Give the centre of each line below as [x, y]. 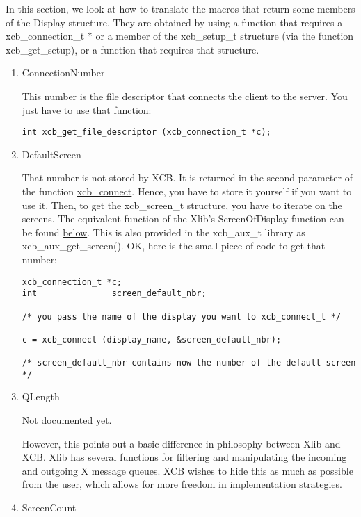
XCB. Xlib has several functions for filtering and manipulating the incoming [184, 457]
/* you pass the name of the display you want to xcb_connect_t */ [181, 317]
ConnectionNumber [63, 73]
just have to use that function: [87, 109]
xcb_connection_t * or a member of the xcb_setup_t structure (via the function [180, 36]
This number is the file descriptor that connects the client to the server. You [185, 96]
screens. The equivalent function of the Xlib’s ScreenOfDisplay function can [183, 219]
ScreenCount [49, 508]
